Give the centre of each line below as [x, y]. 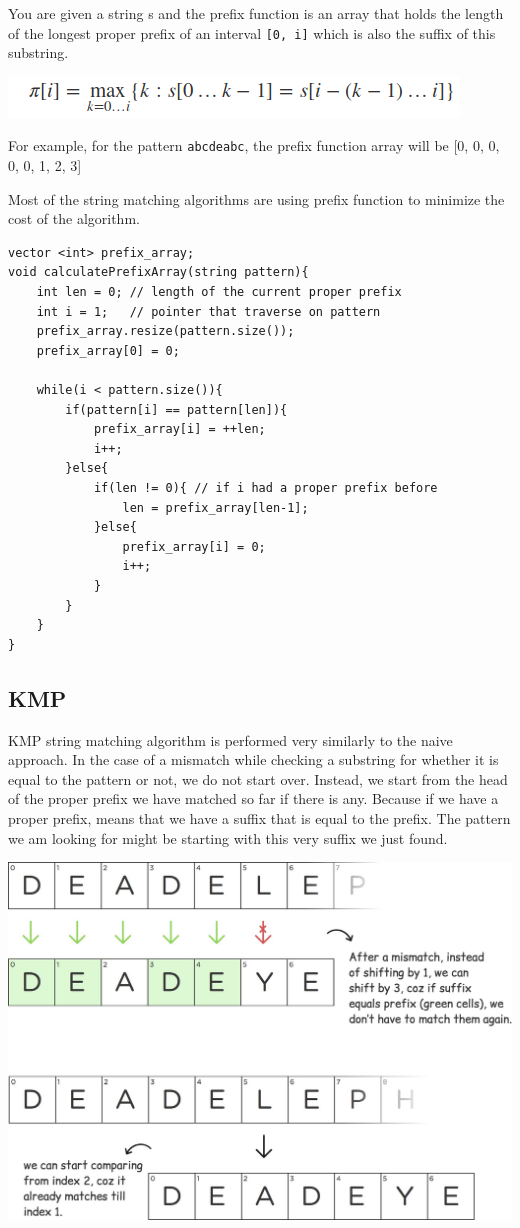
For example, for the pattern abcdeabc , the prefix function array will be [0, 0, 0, [254, 145]
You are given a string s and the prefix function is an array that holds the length [256, 13]
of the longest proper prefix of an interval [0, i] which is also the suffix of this [252, 32]
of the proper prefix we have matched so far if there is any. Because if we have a [253, 798]
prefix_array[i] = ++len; [179, 429]
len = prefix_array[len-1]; [215, 507]
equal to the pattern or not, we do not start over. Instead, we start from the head [258, 778]
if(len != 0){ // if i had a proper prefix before [265, 488]
